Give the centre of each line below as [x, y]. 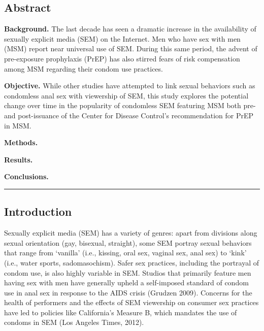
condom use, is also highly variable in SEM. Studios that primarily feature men [128, 272]
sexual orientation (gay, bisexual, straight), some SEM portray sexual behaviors [128, 242]
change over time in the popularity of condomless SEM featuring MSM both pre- [130, 105]
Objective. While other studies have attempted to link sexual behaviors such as [130, 86]
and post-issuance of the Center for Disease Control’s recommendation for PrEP [129, 115]
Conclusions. [26, 176]
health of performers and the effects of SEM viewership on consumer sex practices [131, 302]
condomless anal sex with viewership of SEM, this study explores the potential [126, 95]
